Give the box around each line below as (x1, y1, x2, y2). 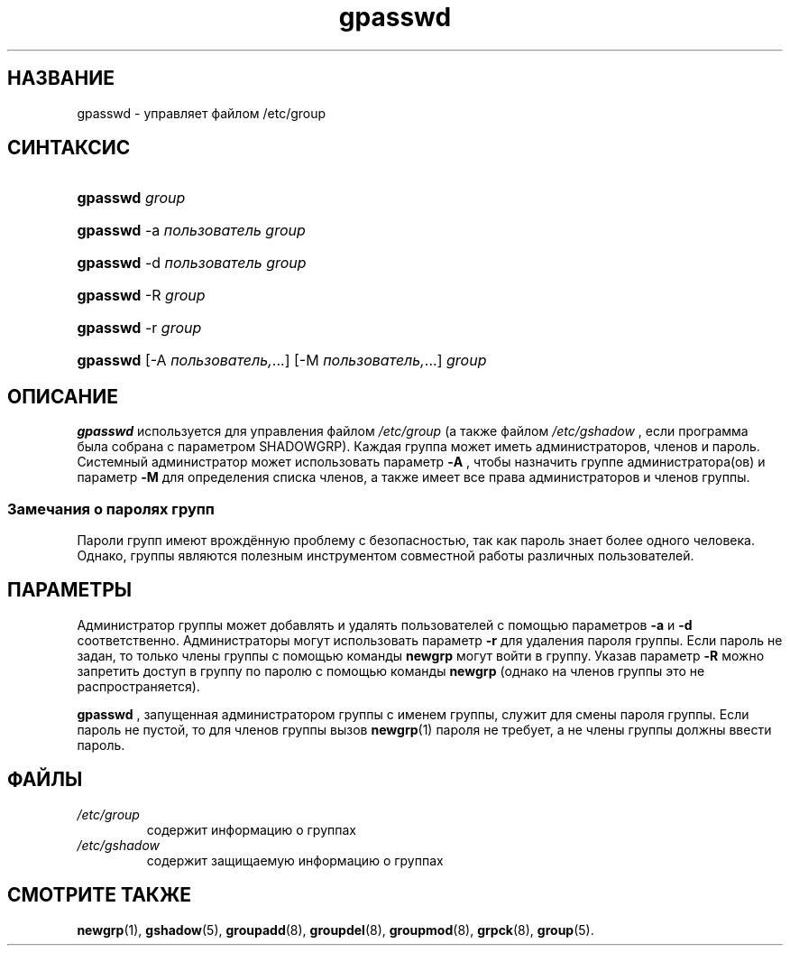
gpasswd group (77, 189, 186, 208)
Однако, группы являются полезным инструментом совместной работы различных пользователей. (77, 548, 694, 564)
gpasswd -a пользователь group (77, 221, 306, 240)
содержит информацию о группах (146, 821, 356, 837)
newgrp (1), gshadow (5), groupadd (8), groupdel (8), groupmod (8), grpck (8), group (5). (77, 921, 594, 938)
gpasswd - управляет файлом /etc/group (77, 105, 326, 121)
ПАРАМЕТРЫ (7, 578, 133, 602)
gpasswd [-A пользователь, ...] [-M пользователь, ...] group (77, 351, 487, 370)
